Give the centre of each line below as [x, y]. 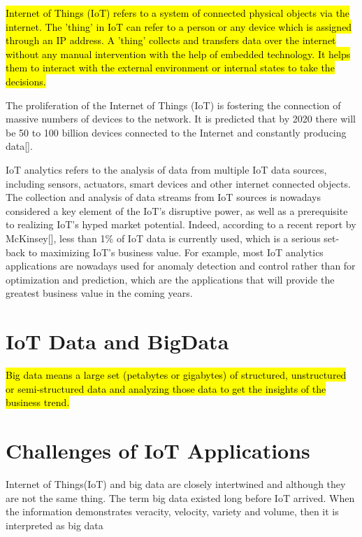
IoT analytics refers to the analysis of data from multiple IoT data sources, [166, 169]
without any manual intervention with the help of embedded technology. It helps [178, 54]
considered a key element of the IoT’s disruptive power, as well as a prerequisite [177, 210]
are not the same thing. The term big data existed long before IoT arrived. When [180, 497]
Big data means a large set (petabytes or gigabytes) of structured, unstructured [176, 375]
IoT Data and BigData [117, 341]
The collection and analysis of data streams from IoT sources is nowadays [164, 197]
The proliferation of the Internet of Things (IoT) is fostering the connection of [173, 105]
